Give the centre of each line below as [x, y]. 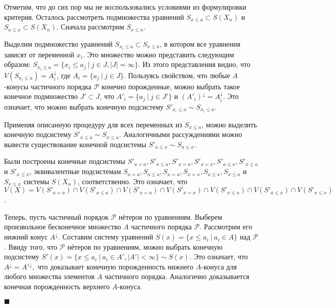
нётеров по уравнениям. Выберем [170, 216]
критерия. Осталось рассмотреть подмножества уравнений [94, 16]
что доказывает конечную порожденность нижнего [116, 266]
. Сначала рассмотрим [90, 27]
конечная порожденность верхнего [57, 286]
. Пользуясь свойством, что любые [177, 75]
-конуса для [219, 266]
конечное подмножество [41, 96]
